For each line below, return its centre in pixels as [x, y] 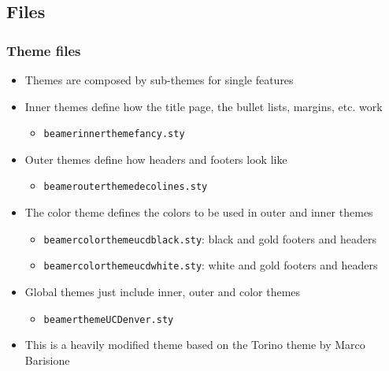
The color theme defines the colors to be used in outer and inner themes [199, 212]
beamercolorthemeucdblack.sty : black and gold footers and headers [210, 238]
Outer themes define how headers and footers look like [156, 159]
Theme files [44, 50]
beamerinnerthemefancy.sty [114, 134]
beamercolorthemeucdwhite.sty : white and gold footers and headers [211, 265]
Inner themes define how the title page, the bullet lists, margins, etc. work [204, 106]
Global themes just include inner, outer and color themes [163, 291]
